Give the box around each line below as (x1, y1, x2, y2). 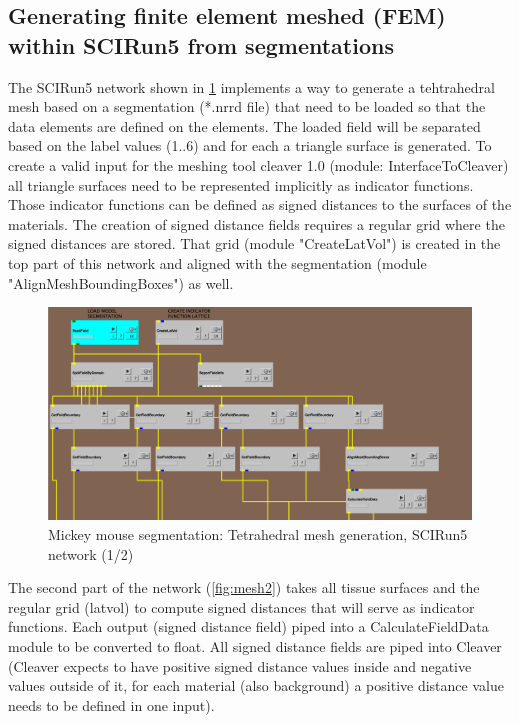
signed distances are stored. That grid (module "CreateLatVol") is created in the (8, 233, 501, 254)
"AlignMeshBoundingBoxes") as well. (8, 272, 234, 293)
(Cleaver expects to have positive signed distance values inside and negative (8, 655, 472, 676)
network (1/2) (48, 543, 134, 564)
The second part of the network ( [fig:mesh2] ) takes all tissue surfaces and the (8, 577, 480, 598)
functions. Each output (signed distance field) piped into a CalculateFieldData (8, 616, 489, 637)
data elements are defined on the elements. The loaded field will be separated (8, 115, 481, 136)
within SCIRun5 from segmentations (8, 29, 394, 60)
